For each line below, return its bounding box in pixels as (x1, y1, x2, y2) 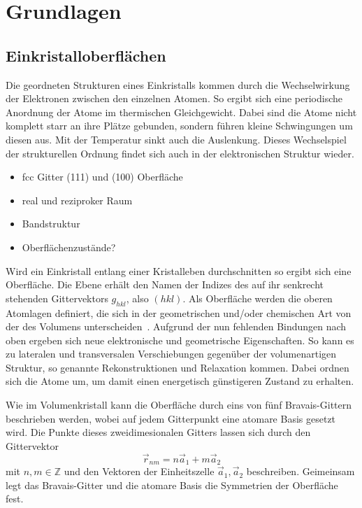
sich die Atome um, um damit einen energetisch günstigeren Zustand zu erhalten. (6, 374, 354, 388)
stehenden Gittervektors (6, 290, 108, 305)
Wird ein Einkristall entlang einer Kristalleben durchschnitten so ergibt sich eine (6, 263, 352, 278)
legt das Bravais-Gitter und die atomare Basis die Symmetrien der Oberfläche (6, 477, 338, 492)
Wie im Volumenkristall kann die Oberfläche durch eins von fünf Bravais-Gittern (6, 397, 352, 412)
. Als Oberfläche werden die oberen (182, 290, 333, 305)
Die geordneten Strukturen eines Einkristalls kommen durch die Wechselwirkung (6, 77, 350, 92)
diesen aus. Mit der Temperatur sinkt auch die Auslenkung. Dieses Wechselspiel (6, 132, 347, 146)
